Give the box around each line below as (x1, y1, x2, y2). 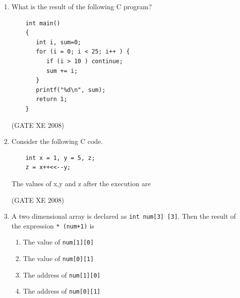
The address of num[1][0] (23, 269, 101, 280)
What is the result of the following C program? (11, 1, 152, 11)
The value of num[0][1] (23, 253, 94, 263)
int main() (25, 19, 61, 27)
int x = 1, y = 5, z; (25, 154, 95, 161)
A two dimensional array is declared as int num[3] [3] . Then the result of (11, 211, 236, 221)
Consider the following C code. (11, 136, 103, 146)
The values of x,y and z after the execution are (11, 178, 151, 188)
